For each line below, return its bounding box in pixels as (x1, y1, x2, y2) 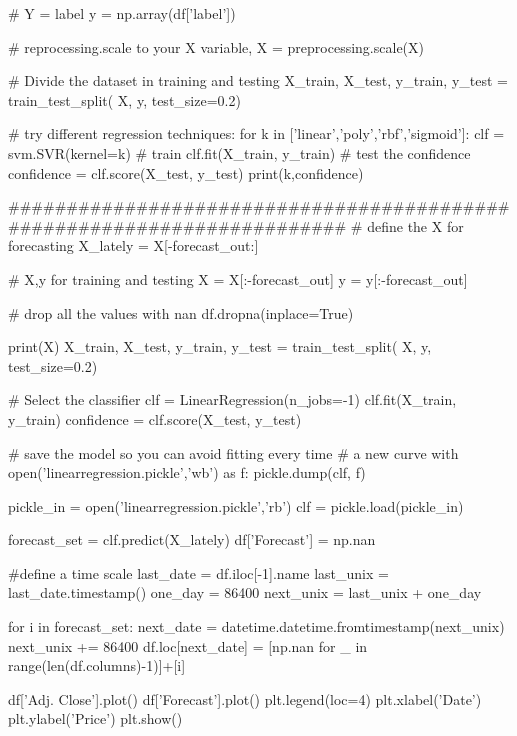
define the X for (367, 215, 464, 236)
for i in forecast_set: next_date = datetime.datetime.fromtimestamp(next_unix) (8, 616, 505, 637)
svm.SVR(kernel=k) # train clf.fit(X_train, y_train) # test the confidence (8, 142, 471, 163)
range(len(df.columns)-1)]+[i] (8, 655, 186, 676)
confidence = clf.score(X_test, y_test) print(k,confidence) (8, 162, 364, 183)
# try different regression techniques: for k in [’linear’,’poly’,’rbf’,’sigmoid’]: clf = (8, 123, 505, 144)
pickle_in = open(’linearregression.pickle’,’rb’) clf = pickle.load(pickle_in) (8, 495, 464, 516)
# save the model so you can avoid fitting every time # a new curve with (8, 442, 459, 463)
